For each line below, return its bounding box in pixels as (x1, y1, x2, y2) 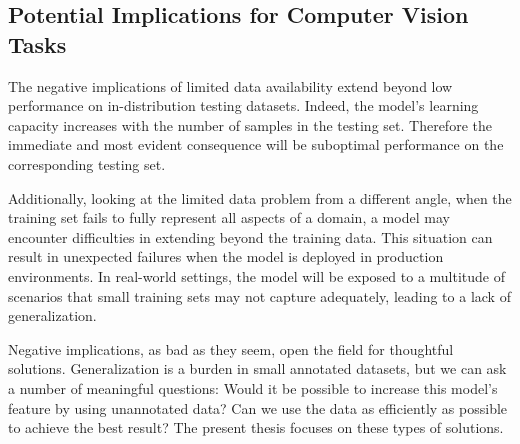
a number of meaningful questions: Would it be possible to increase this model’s (8, 377, 498, 398)
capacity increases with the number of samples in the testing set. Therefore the (8, 114, 492, 135)
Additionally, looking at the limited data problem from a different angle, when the (8, 187, 512, 208)
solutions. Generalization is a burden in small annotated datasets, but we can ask (8, 358, 507, 379)
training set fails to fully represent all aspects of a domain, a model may (8, 207, 450, 228)
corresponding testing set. (8, 153, 166, 174)
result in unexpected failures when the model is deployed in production (8, 246, 444, 267)
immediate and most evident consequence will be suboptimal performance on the (8, 134, 504, 155)
